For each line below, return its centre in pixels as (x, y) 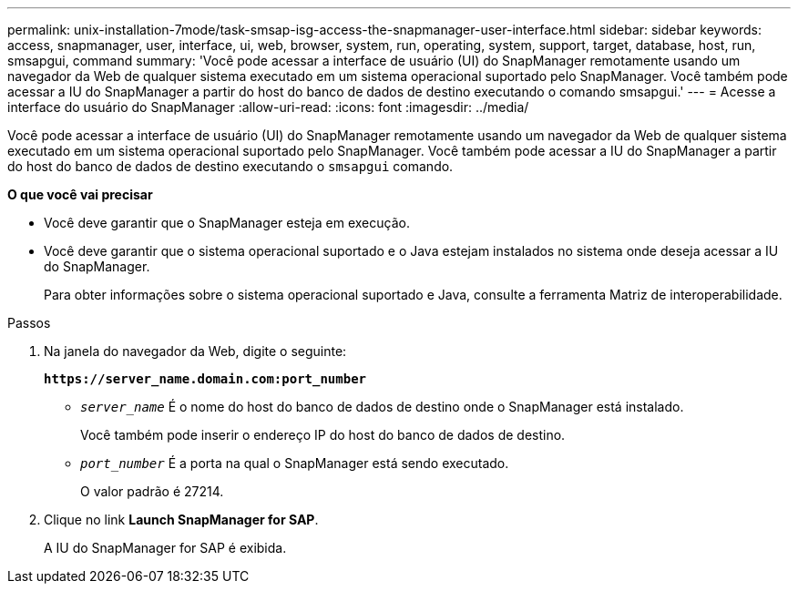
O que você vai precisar (80, 194)
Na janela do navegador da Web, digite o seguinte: (195, 351)
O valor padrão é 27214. (152, 491)
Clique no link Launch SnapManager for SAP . (181, 520)
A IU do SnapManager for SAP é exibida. (165, 548)
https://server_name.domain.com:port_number (205, 379)
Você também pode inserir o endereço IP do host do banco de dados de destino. (323, 435)
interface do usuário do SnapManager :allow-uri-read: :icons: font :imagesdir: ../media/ (268, 107)
